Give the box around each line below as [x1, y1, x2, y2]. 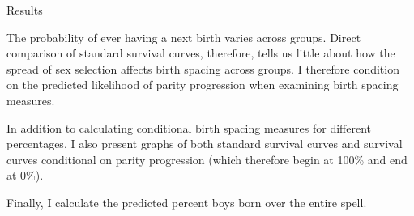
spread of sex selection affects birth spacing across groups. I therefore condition [6, 60, 399, 77]
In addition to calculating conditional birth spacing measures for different [6, 119, 371, 136]
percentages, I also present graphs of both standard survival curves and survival [6, 135, 403, 152]
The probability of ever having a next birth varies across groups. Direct [6, 28, 361, 45]
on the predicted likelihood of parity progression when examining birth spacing [6, 76, 399, 93]
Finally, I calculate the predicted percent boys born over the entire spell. [6, 193, 367, 210]
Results [6, 2, 43, 18]
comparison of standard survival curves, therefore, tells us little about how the [6, 44, 395, 61]
